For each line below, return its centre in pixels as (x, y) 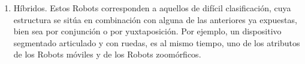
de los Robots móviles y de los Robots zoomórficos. (107, 54)
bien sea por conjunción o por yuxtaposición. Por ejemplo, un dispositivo (147, 31)
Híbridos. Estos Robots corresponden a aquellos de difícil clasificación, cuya (152, 8)
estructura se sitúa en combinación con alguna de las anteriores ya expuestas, (155, 19)
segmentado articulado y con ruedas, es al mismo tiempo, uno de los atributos (157, 42)
